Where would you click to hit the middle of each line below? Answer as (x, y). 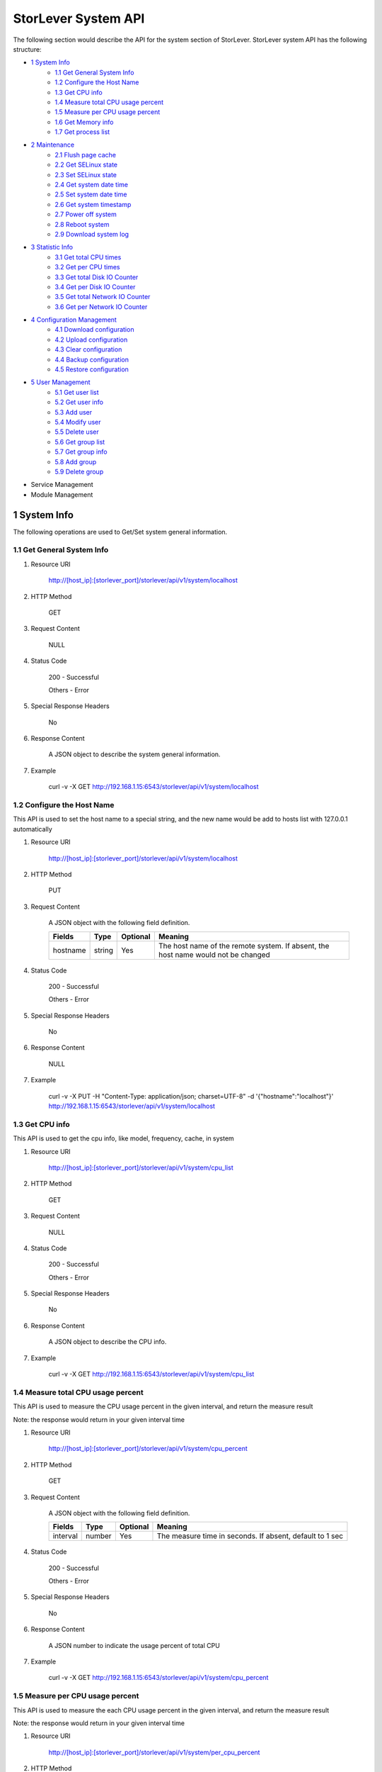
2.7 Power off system (86, 214)
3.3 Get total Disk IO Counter (97, 277)
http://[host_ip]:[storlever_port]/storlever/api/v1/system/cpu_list (141, 1167)
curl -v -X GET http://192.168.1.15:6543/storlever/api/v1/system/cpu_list (151, 1374)
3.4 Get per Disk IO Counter (95, 286)
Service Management (62, 485)
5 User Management (61, 382)
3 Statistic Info (52, 247)
